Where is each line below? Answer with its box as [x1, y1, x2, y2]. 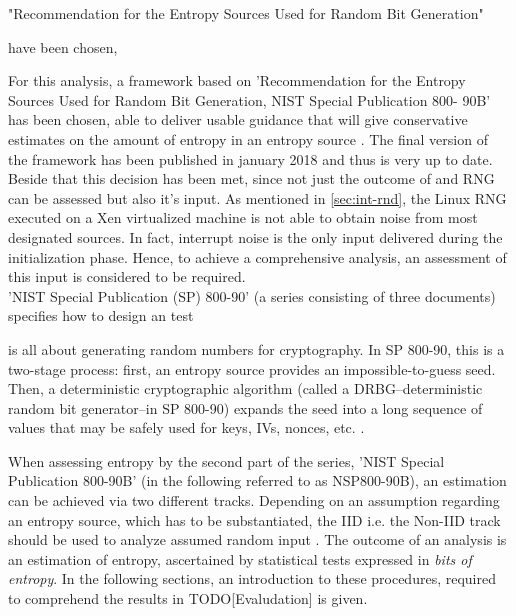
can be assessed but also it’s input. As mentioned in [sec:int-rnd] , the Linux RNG [8, 187, 507, 208]
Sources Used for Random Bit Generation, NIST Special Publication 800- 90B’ [8, 89, 491, 110]
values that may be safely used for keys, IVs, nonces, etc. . [8, 417, 365, 438]
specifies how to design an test [8, 305, 194, 326]
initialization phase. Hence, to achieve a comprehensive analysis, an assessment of [8, 246, 507, 267]
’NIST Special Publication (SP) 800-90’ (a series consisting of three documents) [8, 285, 496, 306]
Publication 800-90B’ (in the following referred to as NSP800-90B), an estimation [8, 470, 507, 491]
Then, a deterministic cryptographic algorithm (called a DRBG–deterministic [8, 378, 483, 399]
